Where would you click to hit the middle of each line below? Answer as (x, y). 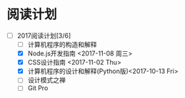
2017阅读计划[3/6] (44, 36)
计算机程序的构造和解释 (62, 44)
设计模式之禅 (46, 80)
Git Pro (38, 88)
